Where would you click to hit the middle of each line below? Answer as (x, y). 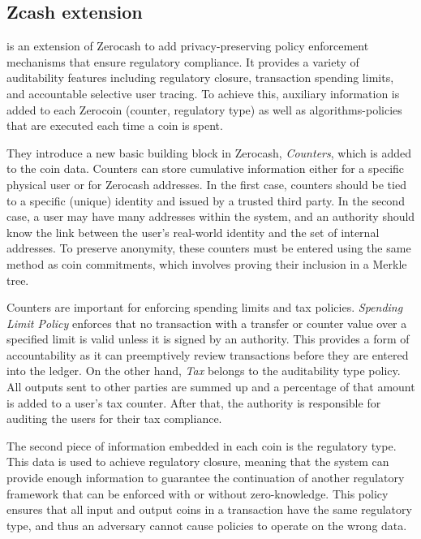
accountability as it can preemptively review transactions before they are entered (208, 354)
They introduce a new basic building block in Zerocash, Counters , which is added (209, 152)
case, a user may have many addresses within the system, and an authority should (211, 216)
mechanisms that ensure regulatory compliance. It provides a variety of (183, 61)
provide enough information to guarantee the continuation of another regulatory (206, 478)
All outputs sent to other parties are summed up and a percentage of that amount (211, 387)
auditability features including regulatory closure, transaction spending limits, (200, 78)
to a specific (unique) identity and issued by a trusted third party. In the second (206, 200)
